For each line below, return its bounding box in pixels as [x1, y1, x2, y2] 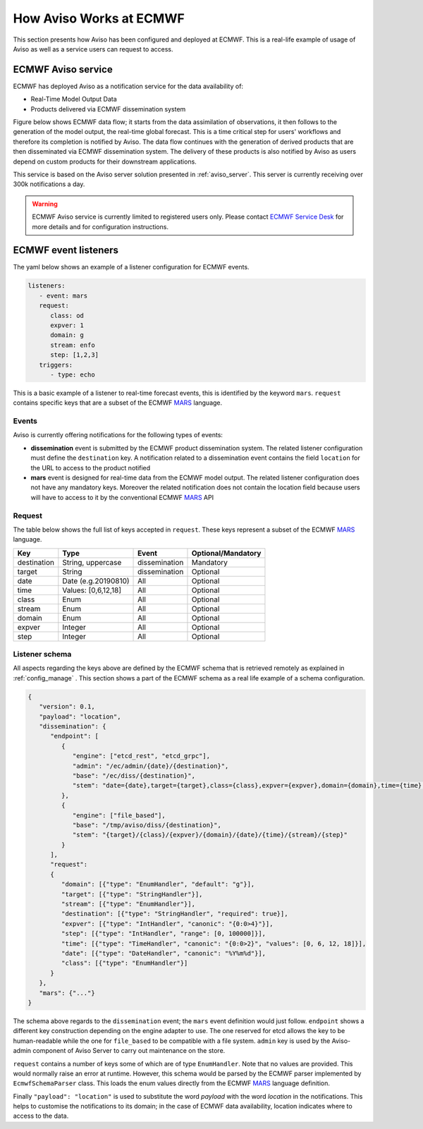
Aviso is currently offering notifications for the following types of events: [13, 431, 223, 439]
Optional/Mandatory [191, 548, 262, 558]
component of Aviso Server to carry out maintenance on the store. [32, 1046, 226, 1055]
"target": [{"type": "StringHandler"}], [61, 890, 203, 898]
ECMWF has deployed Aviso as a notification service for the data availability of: [13, 82, 243, 90]
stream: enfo [50, 341, 95, 349]
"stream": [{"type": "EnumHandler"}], [61, 900, 195, 908]
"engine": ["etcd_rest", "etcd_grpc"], [72, 752, 211, 760]
